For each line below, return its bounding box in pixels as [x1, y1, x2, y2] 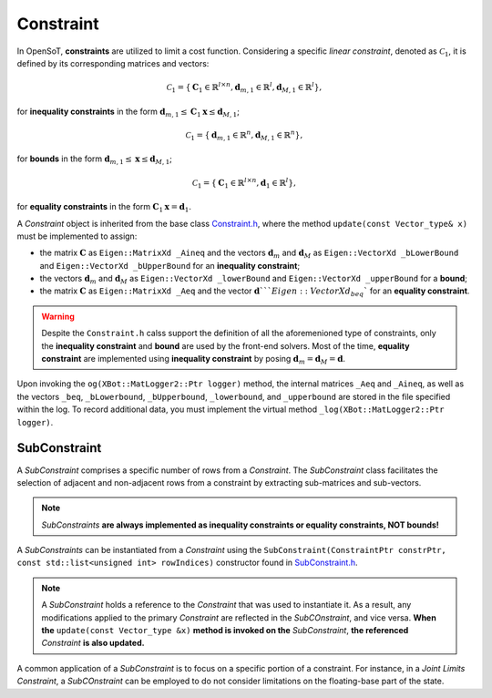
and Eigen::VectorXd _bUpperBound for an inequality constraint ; [39, 260, 301, 271]
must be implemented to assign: [16, 231, 138, 241]
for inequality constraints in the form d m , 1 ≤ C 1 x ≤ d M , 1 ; [16, 106, 241, 118]
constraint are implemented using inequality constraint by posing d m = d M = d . [41, 354, 346, 366]
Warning [41, 311, 75, 322]
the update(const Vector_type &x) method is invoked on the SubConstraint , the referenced [41, 625, 409, 636]
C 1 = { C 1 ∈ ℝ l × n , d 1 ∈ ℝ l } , [191, 176, 296, 190]
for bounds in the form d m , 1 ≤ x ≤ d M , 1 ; [16, 153, 173, 167]
